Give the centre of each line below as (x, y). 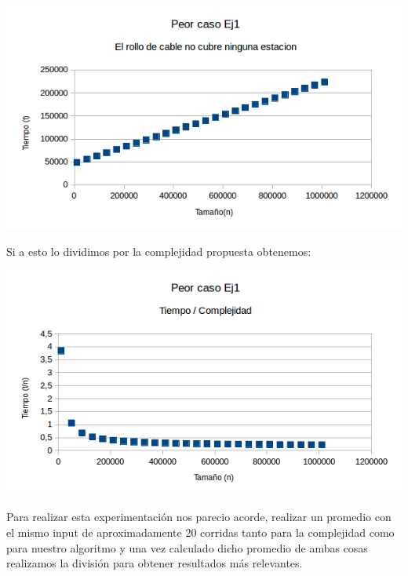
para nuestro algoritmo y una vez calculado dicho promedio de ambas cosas (187, 547)
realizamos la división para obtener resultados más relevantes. (155, 563)
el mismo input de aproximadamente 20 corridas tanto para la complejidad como (200, 532)
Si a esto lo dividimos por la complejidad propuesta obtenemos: (159, 251)
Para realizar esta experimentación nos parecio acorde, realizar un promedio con (199, 517)
